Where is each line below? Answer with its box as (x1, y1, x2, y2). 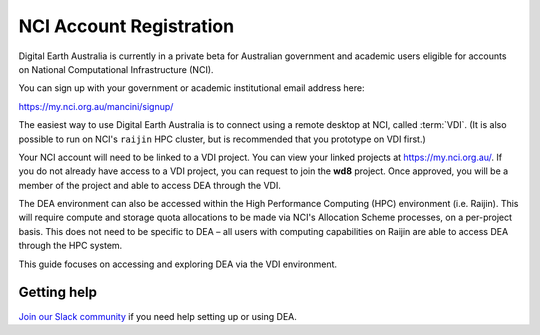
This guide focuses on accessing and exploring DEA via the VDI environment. (18, 258, 338, 270)
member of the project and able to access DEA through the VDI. (18, 179, 282, 191)
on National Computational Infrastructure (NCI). (18, 63, 214, 75)
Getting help (18, 284, 97, 301)
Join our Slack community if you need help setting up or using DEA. (18, 310, 297, 322)
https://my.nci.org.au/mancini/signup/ (18, 100, 174, 112)
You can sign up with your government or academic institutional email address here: (18, 82, 365, 94)
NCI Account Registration (18, 15, 235, 37)
